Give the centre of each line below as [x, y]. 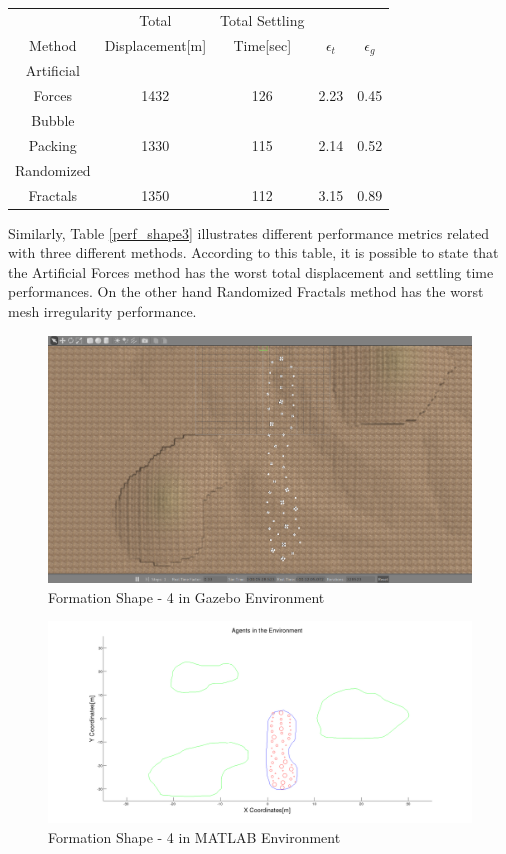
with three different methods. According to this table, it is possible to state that [253, 252]
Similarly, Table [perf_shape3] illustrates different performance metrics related [248, 232]
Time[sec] [262, 45]
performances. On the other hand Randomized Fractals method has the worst [246, 291]
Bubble [53, 119]
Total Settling [262, 19]
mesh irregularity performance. [102, 310]
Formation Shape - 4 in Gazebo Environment [186, 596]
